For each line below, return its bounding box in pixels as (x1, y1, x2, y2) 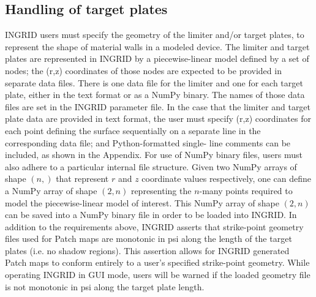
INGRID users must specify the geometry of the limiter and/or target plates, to (5, 28, 304, 41)
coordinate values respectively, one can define (141, 172, 312, 185)
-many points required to (199, 184, 293, 197)
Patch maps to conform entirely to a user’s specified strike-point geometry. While (5, 256, 310, 269)
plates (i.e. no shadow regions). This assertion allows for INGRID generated (5, 244, 290, 257)
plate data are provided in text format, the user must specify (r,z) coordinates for (5, 112, 311, 125)
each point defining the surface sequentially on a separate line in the (5, 124, 261, 137)
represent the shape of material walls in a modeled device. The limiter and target (5, 40, 310, 53)
